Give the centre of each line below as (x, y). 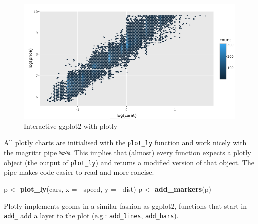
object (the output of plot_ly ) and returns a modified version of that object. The (129, 162)
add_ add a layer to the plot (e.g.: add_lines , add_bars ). (91, 215)
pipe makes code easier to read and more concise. (79, 172)
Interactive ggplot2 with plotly (71, 125)
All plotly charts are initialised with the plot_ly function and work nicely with (125, 142)
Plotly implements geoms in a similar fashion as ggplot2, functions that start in (125, 205)
